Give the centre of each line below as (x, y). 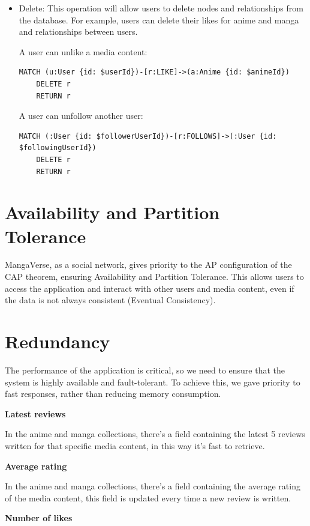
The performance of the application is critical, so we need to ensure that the (145, 370)
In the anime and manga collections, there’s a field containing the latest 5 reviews (155, 434)
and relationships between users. (78, 32)
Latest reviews (35, 413)
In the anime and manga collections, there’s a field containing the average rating (153, 486)
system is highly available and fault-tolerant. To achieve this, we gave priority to (153, 382)
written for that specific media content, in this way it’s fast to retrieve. (135, 445)
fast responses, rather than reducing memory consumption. (113, 394)
